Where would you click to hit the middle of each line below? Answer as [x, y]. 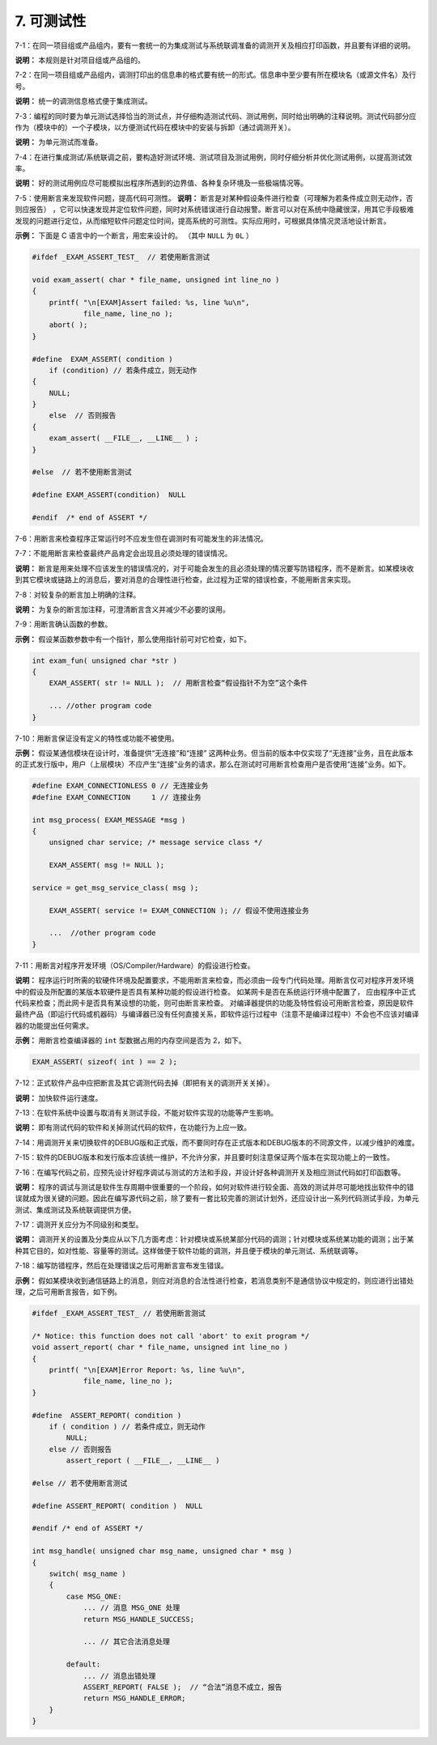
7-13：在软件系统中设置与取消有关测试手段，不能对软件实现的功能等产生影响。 [146, 1112]
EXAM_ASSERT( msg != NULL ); [107, 865]
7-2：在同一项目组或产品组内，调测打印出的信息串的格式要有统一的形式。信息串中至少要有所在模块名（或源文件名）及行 [216, 75]
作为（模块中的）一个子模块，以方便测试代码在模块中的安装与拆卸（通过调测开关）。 [155, 127]
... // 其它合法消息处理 [126, 1642]
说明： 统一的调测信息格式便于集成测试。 [83, 101]
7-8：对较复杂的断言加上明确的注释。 [78, 594]
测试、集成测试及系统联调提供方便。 [75, 1209]
